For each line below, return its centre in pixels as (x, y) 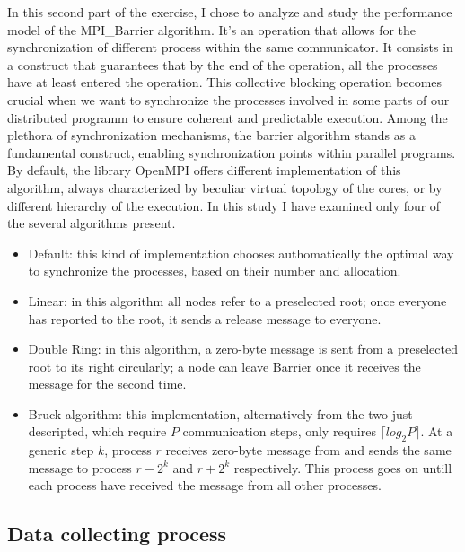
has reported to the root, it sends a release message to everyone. (205, 318)
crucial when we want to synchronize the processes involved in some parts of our (228, 99)
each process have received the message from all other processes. (205, 485)
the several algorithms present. (92, 223)
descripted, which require (97, 431)
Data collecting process (117, 534)
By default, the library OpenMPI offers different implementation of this (204, 170)
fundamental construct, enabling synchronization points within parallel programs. (232, 152)
